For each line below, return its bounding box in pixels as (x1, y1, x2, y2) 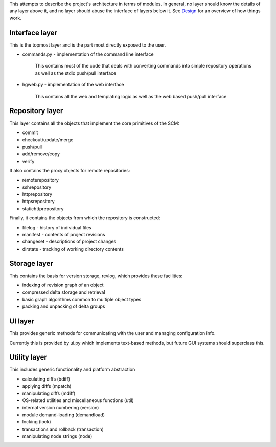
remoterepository (22, 177, 59, 183)
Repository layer (9, 106, 63, 115)
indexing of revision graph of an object (22, 282, 104, 288)
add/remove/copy (22, 151, 60, 157)
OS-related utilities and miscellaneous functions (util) (22, 397, 134, 404)
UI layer (9, 317, 35, 326)
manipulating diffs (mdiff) (22, 390, 76, 396)
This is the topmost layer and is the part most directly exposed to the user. (9, 41, 166, 48)
